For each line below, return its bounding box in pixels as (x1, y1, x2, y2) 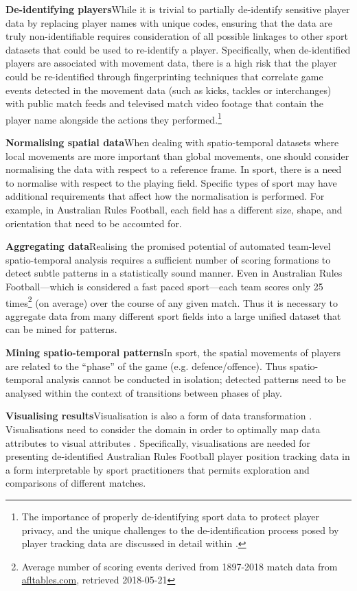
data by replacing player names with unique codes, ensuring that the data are (5, 15, 333, 30)
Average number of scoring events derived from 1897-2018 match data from (21, 559, 338, 573)
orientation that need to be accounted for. (5, 216, 182, 230)
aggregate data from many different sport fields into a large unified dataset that (5, 308, 341, 323)
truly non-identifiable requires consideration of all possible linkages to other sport (5, 29, 348, 43)
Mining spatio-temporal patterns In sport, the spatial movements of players (5, 345, 341, 359)
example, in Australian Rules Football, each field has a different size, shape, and (5, 202, 343, 216)
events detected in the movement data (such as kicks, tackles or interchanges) (5, 82, 332, 97)
